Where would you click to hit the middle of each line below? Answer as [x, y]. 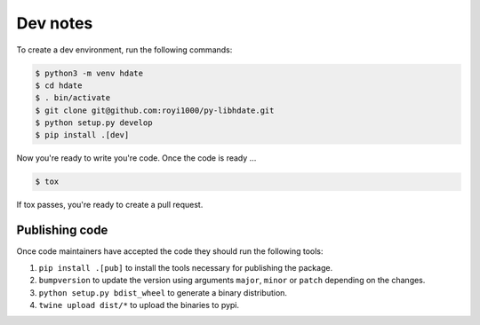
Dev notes [55, 23]
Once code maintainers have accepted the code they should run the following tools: [170, 251]
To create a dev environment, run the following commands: [124, 50]
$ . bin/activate [73, 98]
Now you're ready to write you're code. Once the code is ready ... [136, 158]
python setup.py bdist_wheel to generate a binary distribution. [163, 292]
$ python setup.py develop [94, 123]
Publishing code [62, 230]
